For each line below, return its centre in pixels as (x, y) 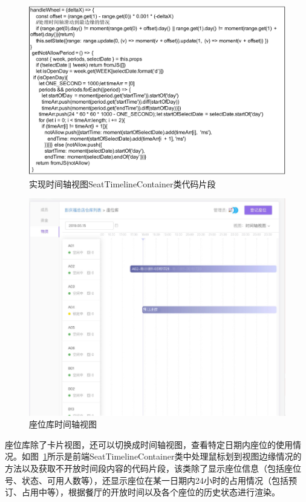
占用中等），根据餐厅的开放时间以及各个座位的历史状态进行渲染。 (151, 492)
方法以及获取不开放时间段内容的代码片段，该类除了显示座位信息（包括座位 (153, 468)
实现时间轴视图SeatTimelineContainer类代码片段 (122, 183)
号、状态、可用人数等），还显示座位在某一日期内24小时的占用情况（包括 (147, 480)
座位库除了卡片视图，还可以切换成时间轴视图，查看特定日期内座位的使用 (149, 444)
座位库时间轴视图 (63, 424)
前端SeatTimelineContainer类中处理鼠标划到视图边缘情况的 (187, 456)
